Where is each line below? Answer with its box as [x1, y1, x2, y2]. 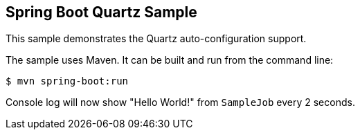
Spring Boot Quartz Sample [6, 3, 197, 21]
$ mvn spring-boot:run [6, 75, 129, 87]
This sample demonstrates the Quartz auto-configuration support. [6, 33, 307, 45]
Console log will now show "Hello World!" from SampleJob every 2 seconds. [6, 96, 355, 109]
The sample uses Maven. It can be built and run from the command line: [6, 54, 334, 66]
